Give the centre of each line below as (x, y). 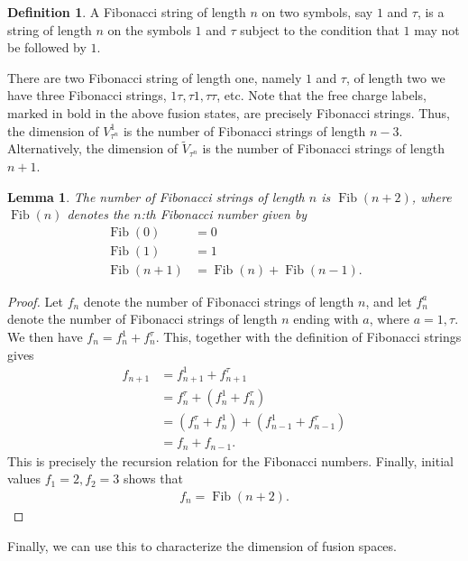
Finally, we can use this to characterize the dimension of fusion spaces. (202, 545)
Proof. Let (35, 301)
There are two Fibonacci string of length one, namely (155, 77)
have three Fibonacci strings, (87, 95)
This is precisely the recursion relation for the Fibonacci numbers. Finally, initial (230, 460)
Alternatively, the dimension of (93, 148)
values (24, 478)
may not (437, 29)
